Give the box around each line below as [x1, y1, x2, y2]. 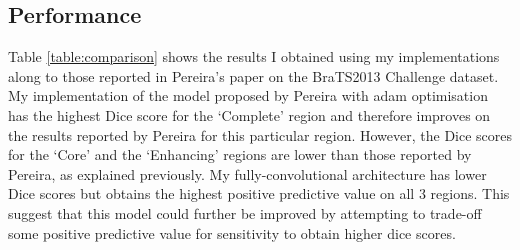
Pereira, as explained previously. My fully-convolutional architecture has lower [8, 163, 487, 184]
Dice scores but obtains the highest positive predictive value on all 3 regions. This [8, 183, 510, 204]
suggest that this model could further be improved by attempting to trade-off [8, 202, 482, 223]
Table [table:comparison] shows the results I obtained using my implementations [8, 46, 500, 67]
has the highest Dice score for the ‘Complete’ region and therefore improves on [8, 104, 491, 125]
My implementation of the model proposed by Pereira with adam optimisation [8, 85, 488, 106]
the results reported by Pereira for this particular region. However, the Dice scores [8, 124, 513, 145]
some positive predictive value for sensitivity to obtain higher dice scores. [8, 222, 456, 243]
